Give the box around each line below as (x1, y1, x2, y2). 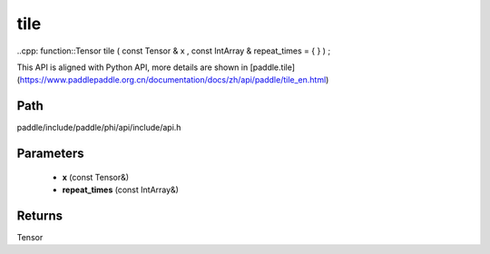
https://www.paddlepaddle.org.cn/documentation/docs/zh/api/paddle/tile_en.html (19, 74, 327, 85)
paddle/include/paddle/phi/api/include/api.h (16, 122, 181, 133)
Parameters (16, 146, 84, 161)
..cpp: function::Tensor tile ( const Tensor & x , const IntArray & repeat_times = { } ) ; (16, 45, 331, 56)
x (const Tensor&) (62, 171, 130, 182)
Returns (16, 208, 64, 223)
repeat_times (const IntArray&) (62, 184, 179, 195)
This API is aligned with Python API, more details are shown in (16, 62, 249, 73)
